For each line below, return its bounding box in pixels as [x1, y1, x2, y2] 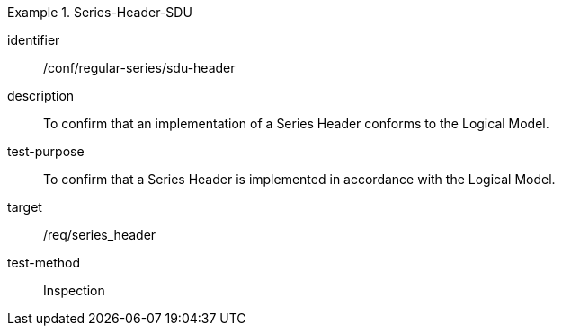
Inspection [43, 283, 105, 298]
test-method [7, 255, 80, 270]
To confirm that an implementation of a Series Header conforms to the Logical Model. [43, 116, 549, 131]
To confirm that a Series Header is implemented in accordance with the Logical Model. [43, 171, 556, 187]
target [7, 199, 42, 215]
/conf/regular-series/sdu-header [43, 60, 236, 75]
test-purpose [7, 144, 85, 159]
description [7, 88, 75, 103]
